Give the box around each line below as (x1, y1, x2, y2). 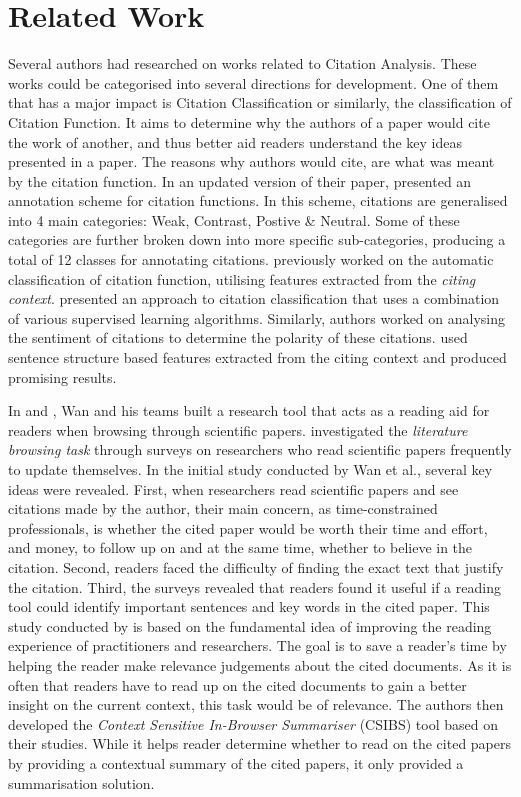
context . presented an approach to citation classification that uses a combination (8, 288, 500, 309)
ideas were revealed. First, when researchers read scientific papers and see (8, 478, 459, 499)
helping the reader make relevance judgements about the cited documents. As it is (8, 654, 512, 675)
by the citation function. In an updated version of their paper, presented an (8, 170, 472, 191)
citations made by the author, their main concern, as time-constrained (8, 498, 438, 519)
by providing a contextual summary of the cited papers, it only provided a (8, 752, 464, 773)
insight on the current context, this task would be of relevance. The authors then (8, 694, 504, 715)
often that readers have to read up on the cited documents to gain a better (8, 674, 467, 695)
